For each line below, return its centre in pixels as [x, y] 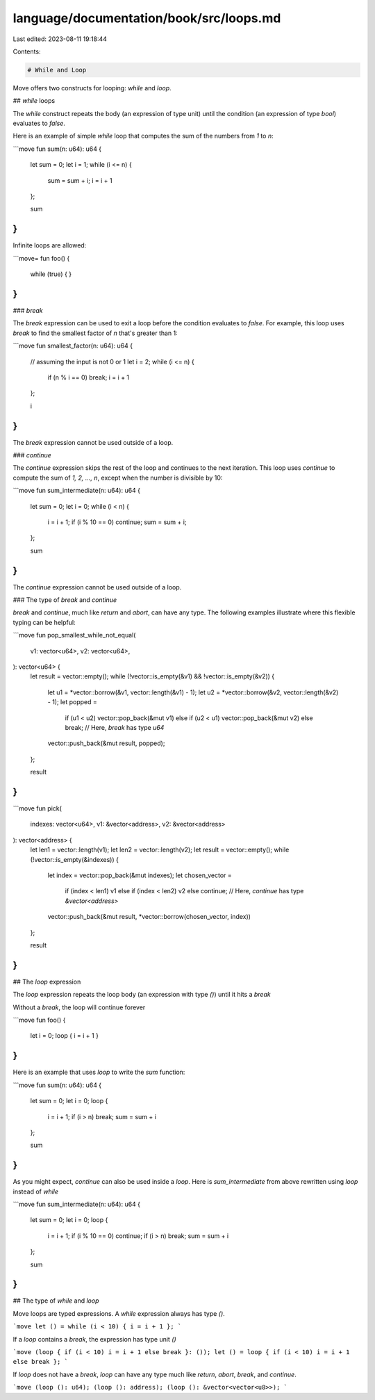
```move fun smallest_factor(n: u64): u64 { [73, 346]
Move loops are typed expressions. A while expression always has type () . [119, 1313]
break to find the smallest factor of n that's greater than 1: [95, 333]
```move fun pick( [37, 808]
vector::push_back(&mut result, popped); [106, 743]
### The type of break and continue [65, 600]
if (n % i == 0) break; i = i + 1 [89, 377]
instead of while [36, 1191]
